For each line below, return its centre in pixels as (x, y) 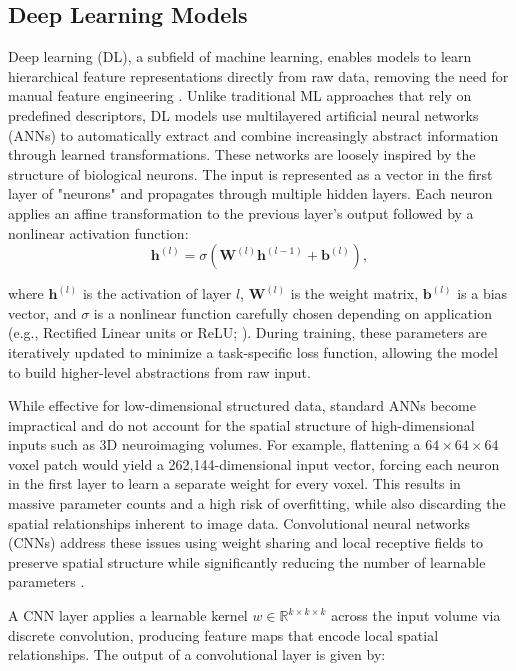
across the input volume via (416, 615)
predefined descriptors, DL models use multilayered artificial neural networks (243, 114)
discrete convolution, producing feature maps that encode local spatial (223, 634)
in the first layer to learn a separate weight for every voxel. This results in (234, 483)
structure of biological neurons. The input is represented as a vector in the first (250, 173)
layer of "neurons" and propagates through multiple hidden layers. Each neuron (250, 193)
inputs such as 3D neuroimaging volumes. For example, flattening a (214, 444)
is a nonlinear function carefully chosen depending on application (292, 312)
